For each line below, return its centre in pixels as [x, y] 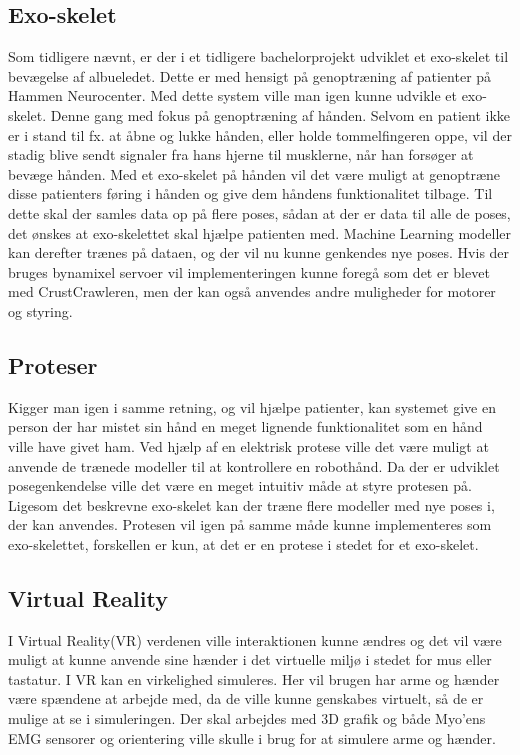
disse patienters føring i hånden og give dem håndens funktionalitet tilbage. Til [250, 193]
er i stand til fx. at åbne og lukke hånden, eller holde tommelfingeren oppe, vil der [260, 134]
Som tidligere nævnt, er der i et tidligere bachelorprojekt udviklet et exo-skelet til [258, 56]
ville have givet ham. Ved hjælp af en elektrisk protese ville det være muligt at [248, 445]
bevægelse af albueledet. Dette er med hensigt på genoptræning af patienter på [250, 75]
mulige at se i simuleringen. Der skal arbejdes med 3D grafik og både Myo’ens [247, 718]
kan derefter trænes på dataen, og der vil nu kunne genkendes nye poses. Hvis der [259, 252]
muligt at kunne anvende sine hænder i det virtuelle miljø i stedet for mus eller [250, 659]
